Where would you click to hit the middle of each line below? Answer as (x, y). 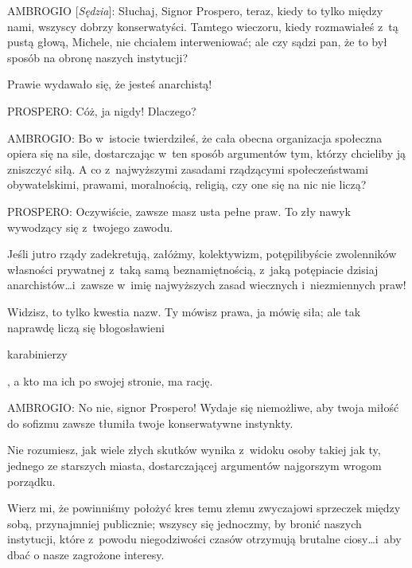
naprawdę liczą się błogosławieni (86, 327)
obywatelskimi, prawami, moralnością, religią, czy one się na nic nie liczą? (187, 184)
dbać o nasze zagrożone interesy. (86, 555)
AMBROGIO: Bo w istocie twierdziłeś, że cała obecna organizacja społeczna (195, 137)
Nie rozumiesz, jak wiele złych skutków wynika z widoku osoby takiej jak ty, (194, 450)
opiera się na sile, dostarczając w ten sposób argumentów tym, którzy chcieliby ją (207, 153)
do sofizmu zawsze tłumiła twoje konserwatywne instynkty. (150, 423)
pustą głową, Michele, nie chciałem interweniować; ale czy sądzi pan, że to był (197, 42)
